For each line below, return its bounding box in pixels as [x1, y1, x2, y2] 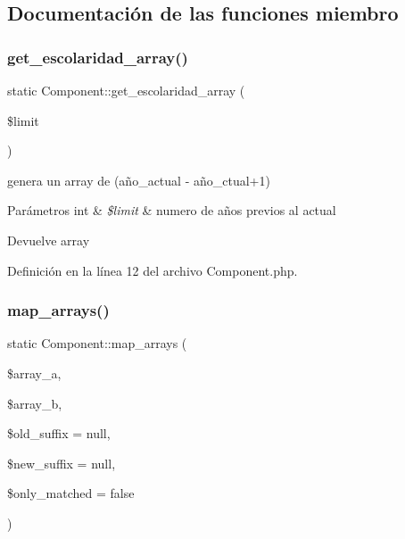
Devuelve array [7, 230, 90, 249]
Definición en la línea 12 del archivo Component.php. [7, 261, 298, 279]
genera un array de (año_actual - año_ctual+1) [7, 170, 270, 189]
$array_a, [7, 363, 62, 382]
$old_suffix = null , [7, 424, 111, 443]
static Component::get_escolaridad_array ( [7, 81, 245, 99]
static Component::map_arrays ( [7, 334, 187, 352]
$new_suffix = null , [7, 453, 116, 472]
